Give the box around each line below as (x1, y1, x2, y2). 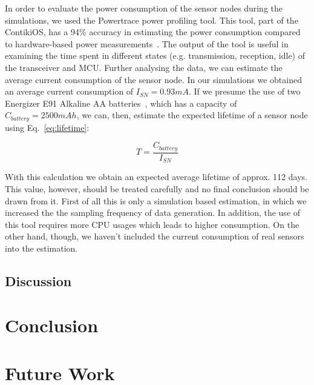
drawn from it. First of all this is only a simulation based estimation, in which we (5, 194, 307, 207)
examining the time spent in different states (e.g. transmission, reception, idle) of (5, 49, 306, 62)
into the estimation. (5, 241, 78, 254)
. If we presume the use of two (189, 85, 301, 98)
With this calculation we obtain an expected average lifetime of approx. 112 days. (5, 170, 307, 183)
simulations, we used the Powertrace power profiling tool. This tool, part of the (5, 13, 298, 26)
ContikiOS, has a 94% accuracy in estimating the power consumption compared (5, 25, 301, 38)
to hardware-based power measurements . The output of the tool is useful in (5, 37, 289, 50)
